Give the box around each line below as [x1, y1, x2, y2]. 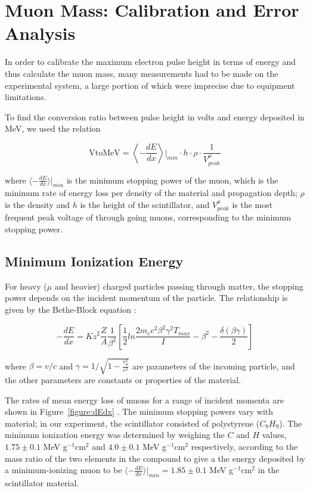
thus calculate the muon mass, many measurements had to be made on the [5, 67, 278, 79]
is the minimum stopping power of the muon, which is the [66, 173, 278, 186]
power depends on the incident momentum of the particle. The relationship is [5, 291, 288, 304]
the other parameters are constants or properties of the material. [5, 374, 241, 386]
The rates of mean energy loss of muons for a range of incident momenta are [5, 393, 284, 406]
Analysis [5, 21, 76, 45]
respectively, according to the [191, 440, 298, 453]
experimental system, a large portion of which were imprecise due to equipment [5, 79, 295, 91]
